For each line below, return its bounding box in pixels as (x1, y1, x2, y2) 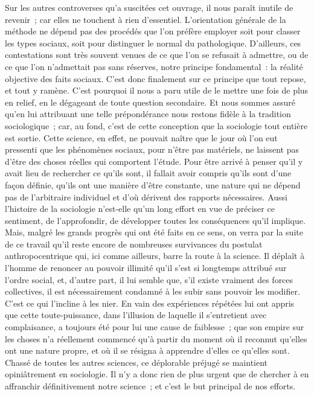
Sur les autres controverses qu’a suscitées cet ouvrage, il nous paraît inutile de (5, 1, 293, 13)
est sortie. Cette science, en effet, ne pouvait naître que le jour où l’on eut (5, 131, 278, 144)
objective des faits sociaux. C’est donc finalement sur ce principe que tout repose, (5, 72, 306, 85)
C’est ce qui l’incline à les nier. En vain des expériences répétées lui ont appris (5, 296, 295, 309)
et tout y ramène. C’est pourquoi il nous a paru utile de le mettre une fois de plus (5, 84, 309, 97)
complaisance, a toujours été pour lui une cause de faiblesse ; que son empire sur (5, 321, 304, 333)
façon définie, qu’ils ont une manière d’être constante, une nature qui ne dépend (5, 178, 301, 191)
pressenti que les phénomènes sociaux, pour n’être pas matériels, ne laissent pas (5, 143, 299, 156)
